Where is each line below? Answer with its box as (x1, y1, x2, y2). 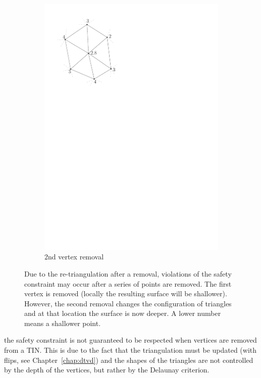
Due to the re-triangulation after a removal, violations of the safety (24, 268, 232, 279)
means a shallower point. (24, 317, 101, 328)
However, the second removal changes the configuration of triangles (24, 298, 232, 308)
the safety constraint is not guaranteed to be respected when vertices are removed (4, 335, 257, 345)
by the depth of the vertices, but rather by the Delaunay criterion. (4, 364, 210, 375)
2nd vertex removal (44, 251, 104, 262)
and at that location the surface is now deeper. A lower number (24, 308, 221, 318)
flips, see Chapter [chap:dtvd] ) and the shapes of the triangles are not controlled (4, 354, 253, 365)
